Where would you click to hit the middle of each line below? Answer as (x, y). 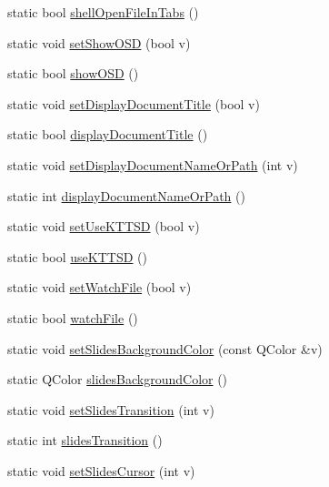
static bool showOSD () (73, 73)
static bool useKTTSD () (77, 256)
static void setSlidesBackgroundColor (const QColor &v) (165, 348)
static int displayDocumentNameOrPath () (126, 195)
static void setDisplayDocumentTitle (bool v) (134, 103)
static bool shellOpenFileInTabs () (103, 12)
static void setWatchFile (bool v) (100, 287)
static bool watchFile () (73, 317)
